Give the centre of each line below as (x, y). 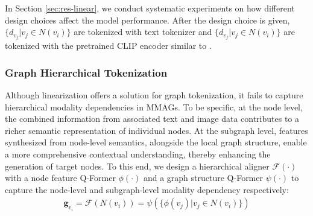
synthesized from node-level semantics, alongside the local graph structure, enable (156, 142)
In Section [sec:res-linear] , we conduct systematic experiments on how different (150, 8)
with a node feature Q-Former (60, 178)
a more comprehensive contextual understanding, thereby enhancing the (138, 154)
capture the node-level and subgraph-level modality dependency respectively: (147, 189)
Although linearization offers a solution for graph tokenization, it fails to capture (154, 95)
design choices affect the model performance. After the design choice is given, (147, 20)
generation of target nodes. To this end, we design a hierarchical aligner (137, 166)
